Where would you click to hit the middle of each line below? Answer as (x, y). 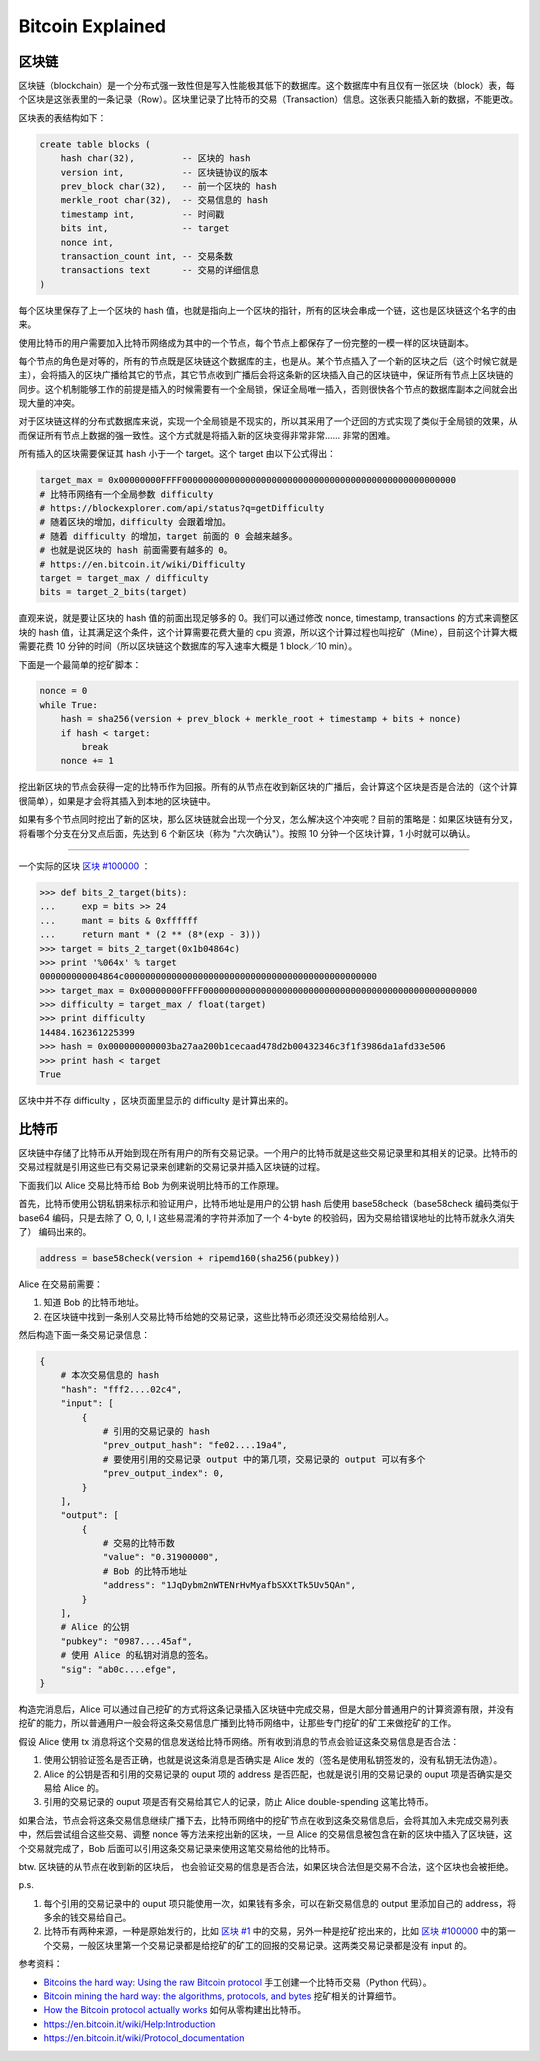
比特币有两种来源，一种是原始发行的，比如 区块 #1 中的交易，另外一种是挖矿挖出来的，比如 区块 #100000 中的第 (275, 1931)
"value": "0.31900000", (161, 1557)
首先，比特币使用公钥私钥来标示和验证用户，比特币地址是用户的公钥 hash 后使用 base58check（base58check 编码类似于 (268, 1204)
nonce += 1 (87, 761)
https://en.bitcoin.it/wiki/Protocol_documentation (144, 2038)
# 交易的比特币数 (138, 1543)
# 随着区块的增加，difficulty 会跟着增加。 (135, 522)
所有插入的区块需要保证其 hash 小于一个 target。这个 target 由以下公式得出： (177, 454)
